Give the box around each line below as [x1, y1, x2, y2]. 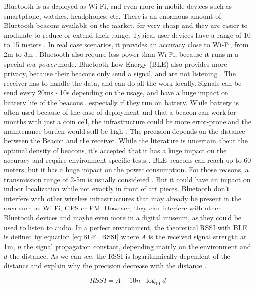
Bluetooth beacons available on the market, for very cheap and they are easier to [4, 20, 248, 30]
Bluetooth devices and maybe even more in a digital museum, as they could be [4, 212, 242, 223]
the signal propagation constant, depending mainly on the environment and [24, 241, 251, 251]
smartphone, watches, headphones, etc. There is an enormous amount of [4, 10, 221, 21]
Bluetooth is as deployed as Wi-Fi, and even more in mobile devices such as [4, 1, 232, 11]
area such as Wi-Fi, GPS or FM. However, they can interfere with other [4, 203, 221, 213]
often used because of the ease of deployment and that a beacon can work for [4, 106, 236, 117]
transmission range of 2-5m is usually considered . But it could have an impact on [4, 174, 251, 184]
